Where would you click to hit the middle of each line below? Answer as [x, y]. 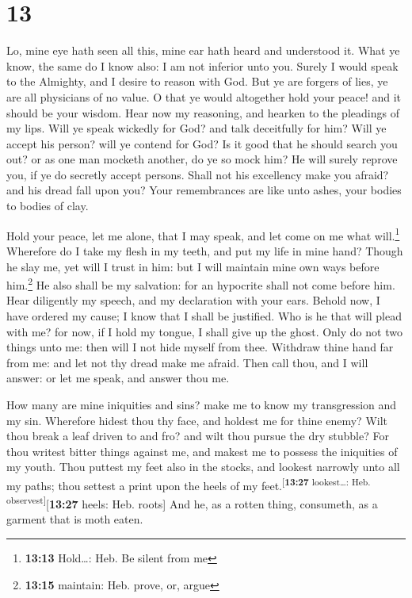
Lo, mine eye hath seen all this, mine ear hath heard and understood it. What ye [203, 50]
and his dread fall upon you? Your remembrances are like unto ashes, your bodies [204, 190]
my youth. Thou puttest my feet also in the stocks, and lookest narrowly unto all [203, 467]
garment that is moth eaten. [75, 519]
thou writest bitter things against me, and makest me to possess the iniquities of [202, 451]
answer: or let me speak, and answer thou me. [118, 378]
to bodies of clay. [48, 206]
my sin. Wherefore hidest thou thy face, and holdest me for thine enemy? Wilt [197, 420]
